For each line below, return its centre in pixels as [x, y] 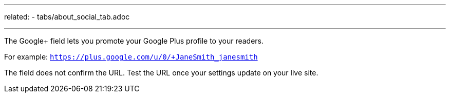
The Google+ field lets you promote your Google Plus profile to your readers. [134, 41]
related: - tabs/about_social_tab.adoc [67, 17]
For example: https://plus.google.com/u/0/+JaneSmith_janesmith [131, 57]
